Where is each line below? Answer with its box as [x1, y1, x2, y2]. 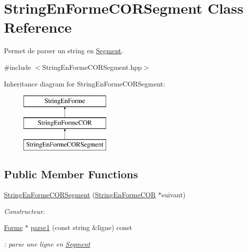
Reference [4, 17, 72, 37]
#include [4, 62, 31, 72]
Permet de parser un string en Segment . [4, 45, 123, 56]
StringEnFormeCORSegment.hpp [42, 62, 142, 72]
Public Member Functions [4, 167, 138, 182]
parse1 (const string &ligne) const [30, 222, 132, 232]
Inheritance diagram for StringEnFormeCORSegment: [4, 78, 165, 88]
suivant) [161, 189, 186, 200]
